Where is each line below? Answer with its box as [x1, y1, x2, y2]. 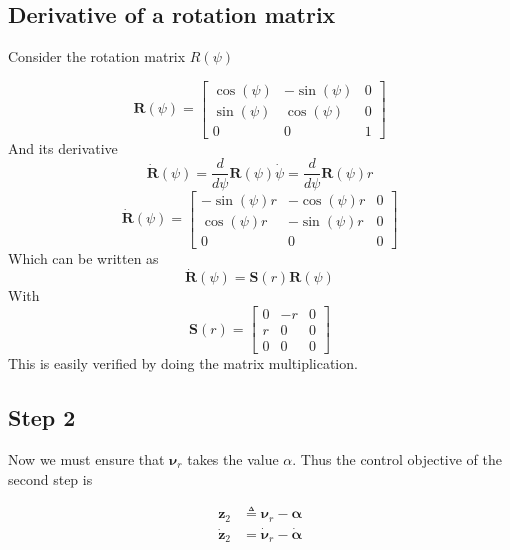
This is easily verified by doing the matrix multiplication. [8, 353, 358, 374]
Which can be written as [8, 247, 159, 268]
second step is [8, 468, 93, 489]
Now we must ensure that [8, 448, 165, 469]
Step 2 [8, 402, 76, 433]
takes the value [187, 448, 279, 469]
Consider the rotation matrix [8, 46, 186, 67]
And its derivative [8, 137, 118, 158]
